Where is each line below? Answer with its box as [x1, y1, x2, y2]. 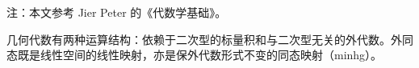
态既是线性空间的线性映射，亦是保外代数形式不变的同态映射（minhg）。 [6, 46, 383, 63]
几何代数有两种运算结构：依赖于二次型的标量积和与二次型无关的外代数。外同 [6, 30, 413, 47]
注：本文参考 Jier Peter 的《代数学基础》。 [6, 4, 227, 20]
